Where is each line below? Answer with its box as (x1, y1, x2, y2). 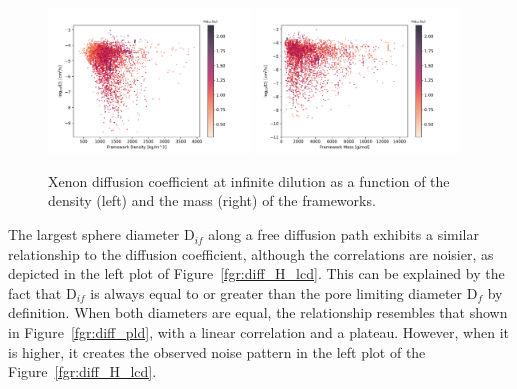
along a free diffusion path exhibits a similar (208, 224, 479, 245)
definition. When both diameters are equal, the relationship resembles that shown (8, 302, 508, 323)
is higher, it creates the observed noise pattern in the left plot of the (8, 341, 426, 362)
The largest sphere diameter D (8, 224, 195, 245)
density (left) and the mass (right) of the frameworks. (48, 190, 376, 211)
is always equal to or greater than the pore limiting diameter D (90, 282, 478, 303)
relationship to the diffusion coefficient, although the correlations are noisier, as (8, 243, 494, 264)
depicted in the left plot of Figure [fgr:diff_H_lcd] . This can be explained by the (8, 263, 505, 284)
